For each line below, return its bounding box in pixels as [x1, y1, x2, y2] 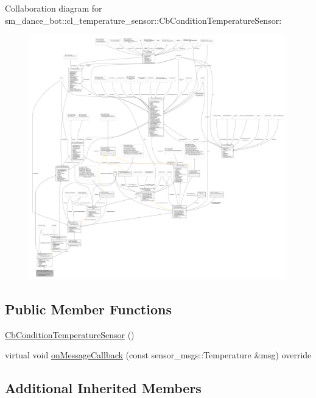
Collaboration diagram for [5, 2, 102, 14]
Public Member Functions [5, 299, 172, 318]
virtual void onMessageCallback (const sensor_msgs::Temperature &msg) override [5, 349, 312, 361]
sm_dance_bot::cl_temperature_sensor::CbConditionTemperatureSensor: [5, 13, 282, 26]
